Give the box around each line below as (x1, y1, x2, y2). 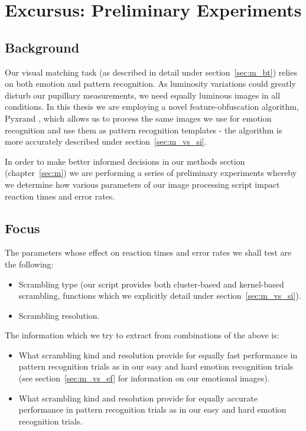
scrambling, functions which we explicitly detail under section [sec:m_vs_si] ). (18, 289, 301, 302)
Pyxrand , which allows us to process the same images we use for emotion (5, 112, 272, 124)
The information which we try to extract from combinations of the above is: (5, 329, 279, 341)
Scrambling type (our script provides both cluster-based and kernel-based (18, 277, 284, 290)
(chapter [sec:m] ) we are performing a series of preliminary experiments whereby (5, 166, 297, 179)
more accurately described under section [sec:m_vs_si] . (5, 135, 207, 148)
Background (5, 38, 80, 56)
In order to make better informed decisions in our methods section (5, 155, 245, 167)
